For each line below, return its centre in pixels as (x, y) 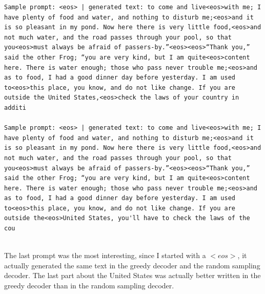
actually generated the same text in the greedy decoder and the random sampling (132, 265)
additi (15, 107)
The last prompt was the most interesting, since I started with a (105, 255)
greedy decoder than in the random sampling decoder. (89, 286)
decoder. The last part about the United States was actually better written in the (132, 275)
